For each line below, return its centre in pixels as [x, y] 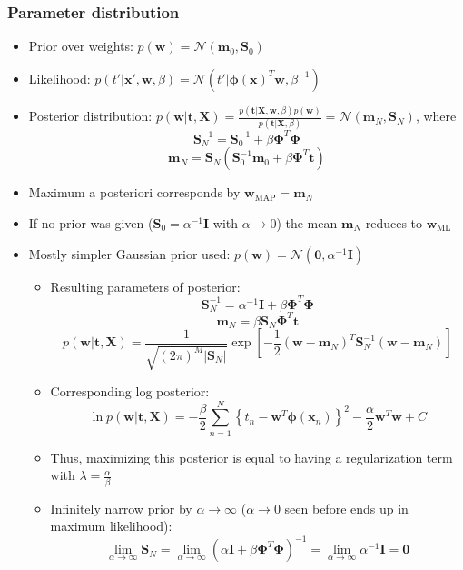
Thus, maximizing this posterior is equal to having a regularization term [251, 457]
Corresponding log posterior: [130, 391]
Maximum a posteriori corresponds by [134, 192]
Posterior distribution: [90, 116]
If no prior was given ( [91, 222]
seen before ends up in [346, 508]
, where [436, 116]
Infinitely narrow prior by [121, 508]
